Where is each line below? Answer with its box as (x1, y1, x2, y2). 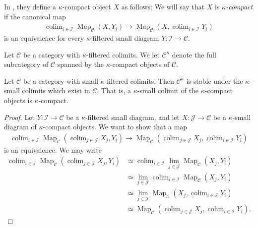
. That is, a (97, 85, 131, 96)
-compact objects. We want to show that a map (43, 121, 188, 132)
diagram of (4, 121, 37, 132)
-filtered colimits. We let (86, 49, 160, 59)
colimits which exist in (22, 85, 90, 96)
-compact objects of (110, 59, 170, 69)
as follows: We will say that (121, 1, 205, 11)
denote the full (172, 49, 216, 59)
